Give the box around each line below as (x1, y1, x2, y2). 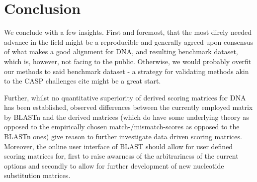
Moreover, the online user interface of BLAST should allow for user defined (4, 141, 233, 151)
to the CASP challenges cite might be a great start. (4, 76, 161, 86)
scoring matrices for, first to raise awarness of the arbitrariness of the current (4, 151, 239, 161)
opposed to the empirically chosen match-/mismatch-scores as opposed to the (4, 121, 240, 132)
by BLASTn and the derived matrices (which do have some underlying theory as (4, 111, 249, 122)
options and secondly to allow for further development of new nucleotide (4, 160, 224, 171)
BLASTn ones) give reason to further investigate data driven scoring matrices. (4, 131, 242, 142)
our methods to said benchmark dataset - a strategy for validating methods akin (4, 66, 249, 76)
